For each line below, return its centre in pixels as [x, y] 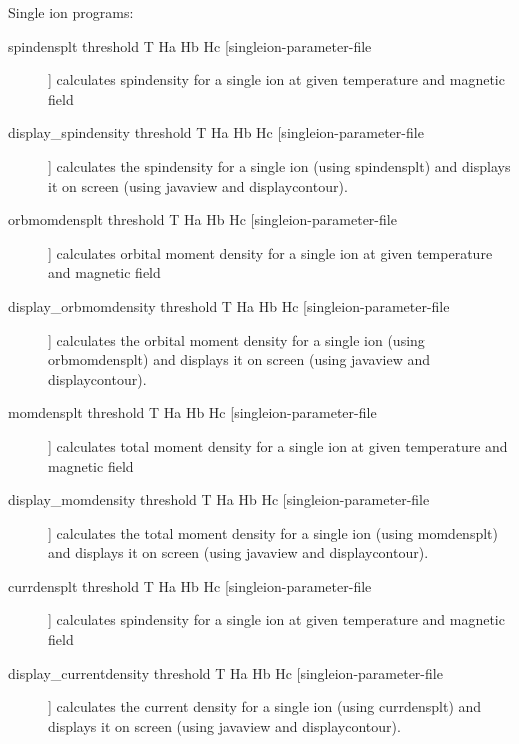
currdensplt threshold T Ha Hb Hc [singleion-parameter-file [190, 585]
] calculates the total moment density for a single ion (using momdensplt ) [273, 532]
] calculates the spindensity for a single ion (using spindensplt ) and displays [279, 165]
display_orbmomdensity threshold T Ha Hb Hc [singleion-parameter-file [229, 305]
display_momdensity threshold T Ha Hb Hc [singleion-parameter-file [219, 499]
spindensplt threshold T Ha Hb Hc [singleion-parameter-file [190, 45]
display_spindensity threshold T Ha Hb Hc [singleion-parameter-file [216, 132]
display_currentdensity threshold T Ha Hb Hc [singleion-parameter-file [225, 672]
